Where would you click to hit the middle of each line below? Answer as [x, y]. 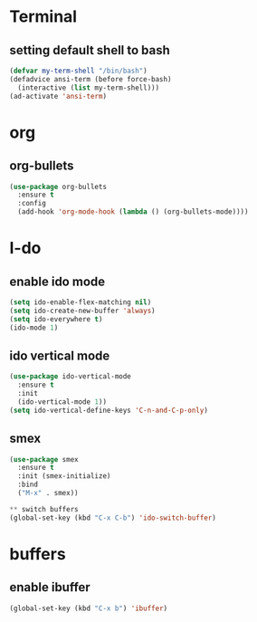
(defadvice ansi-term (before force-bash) [90, 79]
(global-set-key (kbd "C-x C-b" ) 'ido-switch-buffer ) [113, 518]
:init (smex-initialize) [64, 476]
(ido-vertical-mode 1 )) [62, 402]
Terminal [43, 17]
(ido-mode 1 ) [34, 328]
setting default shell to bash [90, 50]
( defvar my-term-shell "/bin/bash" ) [78, 71]
